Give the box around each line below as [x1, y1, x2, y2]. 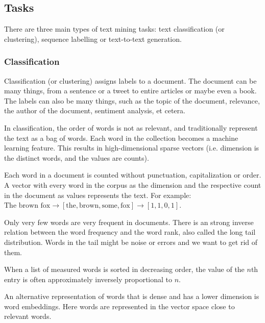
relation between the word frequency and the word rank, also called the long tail [4, 227, 256, 237]
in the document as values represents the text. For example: [4, 189, 191, 200]
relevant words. [4, 311, 52, 321]
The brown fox [4, 202, 51, 210]
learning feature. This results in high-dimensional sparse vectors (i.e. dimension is [4, 142, 259, 153]
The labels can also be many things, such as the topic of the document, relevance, [4, 95, 260, 106]
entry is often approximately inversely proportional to [4, 274, 172, 284]
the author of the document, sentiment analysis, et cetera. [4, 105, 185, 116]
